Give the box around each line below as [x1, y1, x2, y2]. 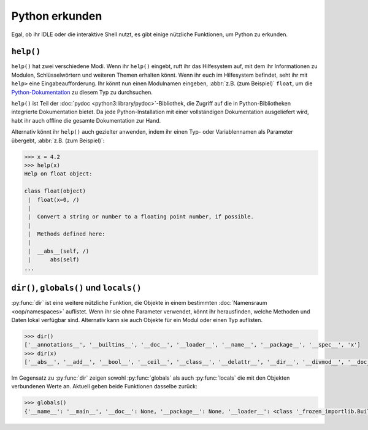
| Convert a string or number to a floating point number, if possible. [28, 213, 255, 220]
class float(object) [24, 188, 86, 194]
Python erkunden [11, 9, 102, 23]
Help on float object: [24, 171, 93, 177]
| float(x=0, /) [28, 196, 80, 203]
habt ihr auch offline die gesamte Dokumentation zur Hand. [11, 117, 161, 124]
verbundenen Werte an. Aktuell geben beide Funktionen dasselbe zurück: [11, 383, 197, 390]
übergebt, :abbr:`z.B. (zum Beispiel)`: [11, 137, 105, 144]
